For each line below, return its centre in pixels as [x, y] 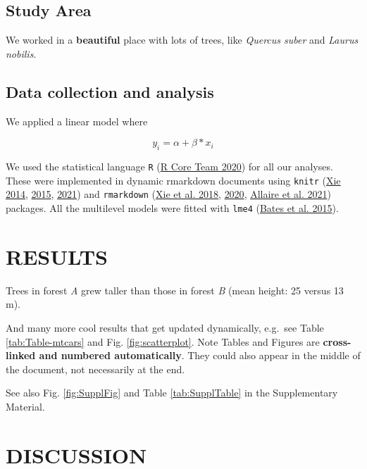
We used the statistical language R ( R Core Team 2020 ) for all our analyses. [169, 166]
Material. [25, 406]
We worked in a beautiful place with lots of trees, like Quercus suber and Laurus [182, 40]
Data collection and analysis [110, 91]
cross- [337, 341]
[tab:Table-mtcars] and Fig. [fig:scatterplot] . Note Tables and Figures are [163, 341]
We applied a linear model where [77, 121]
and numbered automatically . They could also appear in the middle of [200, 355]
